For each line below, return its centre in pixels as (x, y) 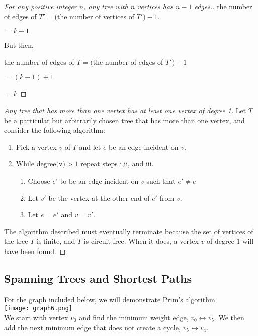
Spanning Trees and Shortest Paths (98, 278)
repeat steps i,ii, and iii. (117, 164)
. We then (229, 317)
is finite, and (56, 241)
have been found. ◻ (35, 251)
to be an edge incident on (99, 180)
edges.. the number (223, 6)
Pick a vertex (36, 147)
